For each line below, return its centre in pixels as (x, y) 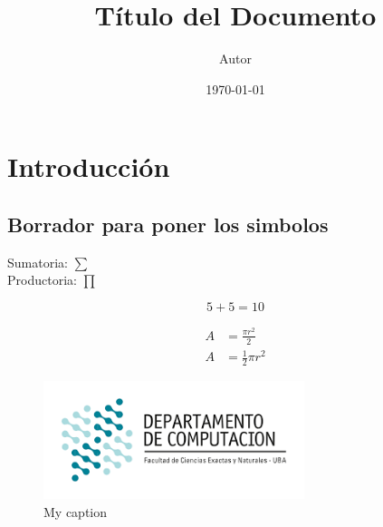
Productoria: (42, 280)
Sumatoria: (38, 262)
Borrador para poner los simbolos (168, 224)
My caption (76, 511)
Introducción (89, 166)
